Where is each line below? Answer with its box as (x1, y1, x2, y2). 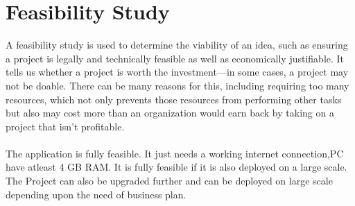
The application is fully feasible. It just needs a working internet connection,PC (6, 146, 344, 160)
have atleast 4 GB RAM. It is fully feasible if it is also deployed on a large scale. (6, 160, 347, 174)
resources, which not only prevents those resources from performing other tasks (6, 92, 342, 106)
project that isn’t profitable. (6, 119, 125, 133)
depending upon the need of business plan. (6, 187, 187, 201)
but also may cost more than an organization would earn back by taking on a (6, 105, 334, 120)
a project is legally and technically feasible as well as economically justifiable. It (6, 51, 345, 65)
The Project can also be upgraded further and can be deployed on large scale (6, 173, 333, 188)
